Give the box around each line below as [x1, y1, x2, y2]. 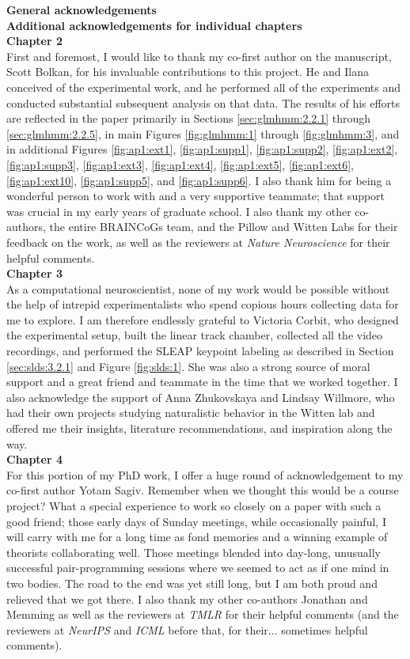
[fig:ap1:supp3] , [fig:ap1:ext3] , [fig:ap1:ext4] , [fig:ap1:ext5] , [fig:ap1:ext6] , [6, 156, 354, 172]
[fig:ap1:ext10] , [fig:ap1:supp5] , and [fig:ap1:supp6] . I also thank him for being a [6, 172, 392, 188]
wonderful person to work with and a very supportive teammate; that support [6, 187, 385, 204]
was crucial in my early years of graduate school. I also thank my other [6, 203, 351, 219]
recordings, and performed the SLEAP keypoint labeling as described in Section [6, 343, 394, 359]
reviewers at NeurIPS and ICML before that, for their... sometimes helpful [6, 621, 368, 638]
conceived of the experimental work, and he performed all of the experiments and [6, 78, 401, 95]
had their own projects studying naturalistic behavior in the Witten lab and [6, 404, 375, 421]
